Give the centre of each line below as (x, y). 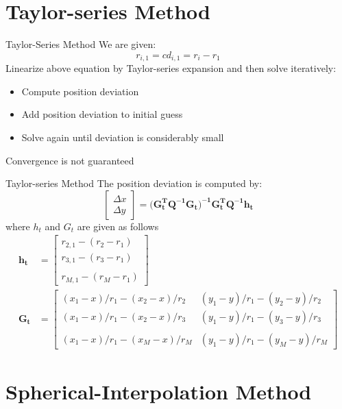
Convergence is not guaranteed (70, 160)
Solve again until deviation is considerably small (123, 137)
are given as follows (118, 226)
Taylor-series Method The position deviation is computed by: (134, 183)
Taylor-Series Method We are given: (81, 44)
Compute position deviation (80, 91)
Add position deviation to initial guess (102, 114)
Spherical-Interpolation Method (159, 392)
